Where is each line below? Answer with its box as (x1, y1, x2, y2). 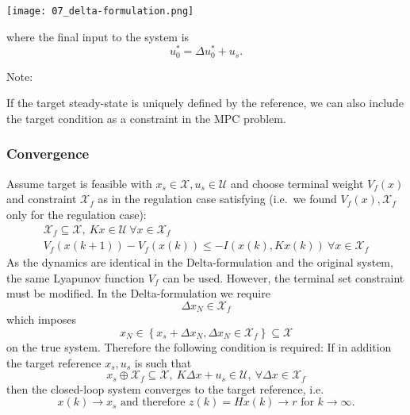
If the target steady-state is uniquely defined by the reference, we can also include (6, 94, 404, 111)
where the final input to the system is (6, 28, 190, 44)
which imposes (6, 311, 77, 328)
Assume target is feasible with (6, 175, 152, 191)
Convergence (6, 144, 90, 163)
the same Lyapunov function (6, 269, 145, 286)
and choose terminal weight (231, 175, 364, 191)
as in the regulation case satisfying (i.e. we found (98, 190, 337, 207)
